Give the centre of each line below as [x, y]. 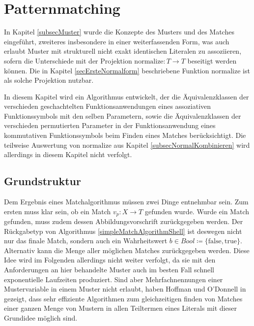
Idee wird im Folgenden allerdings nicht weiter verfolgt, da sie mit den [110, 260]
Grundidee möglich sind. [41, 318]
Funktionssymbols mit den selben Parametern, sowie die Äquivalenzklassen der [123, 115]
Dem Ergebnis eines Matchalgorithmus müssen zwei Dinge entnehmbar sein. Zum [126, 202]
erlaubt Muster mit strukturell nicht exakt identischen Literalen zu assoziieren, [123, 51]
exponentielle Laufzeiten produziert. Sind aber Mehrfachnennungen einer [113, 279]
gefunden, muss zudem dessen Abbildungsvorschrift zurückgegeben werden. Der [124, 221]
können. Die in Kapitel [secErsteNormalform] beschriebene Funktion [107, 70]
